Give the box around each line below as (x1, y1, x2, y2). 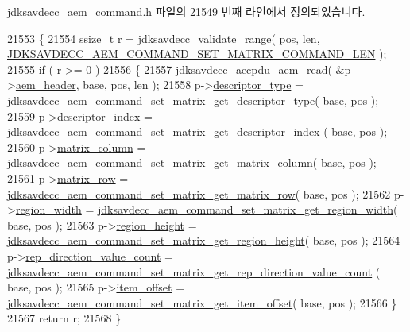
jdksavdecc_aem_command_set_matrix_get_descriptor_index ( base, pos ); (7, 123, 388, 140)
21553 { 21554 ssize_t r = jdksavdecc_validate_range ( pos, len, (7, 29, 320, 46)
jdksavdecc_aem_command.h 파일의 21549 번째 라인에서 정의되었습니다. (7, 3, 366, 19)
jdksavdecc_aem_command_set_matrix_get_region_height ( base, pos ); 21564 (7, 232, 400, 249)
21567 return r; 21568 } (7, 310, 122, 326)
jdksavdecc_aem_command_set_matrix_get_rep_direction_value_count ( (7, 263, 381, 280)
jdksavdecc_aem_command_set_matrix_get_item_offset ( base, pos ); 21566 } (7, 294, 397, 311)
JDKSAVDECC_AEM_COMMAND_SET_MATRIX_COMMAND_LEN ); (7, 45, 387, 62)
